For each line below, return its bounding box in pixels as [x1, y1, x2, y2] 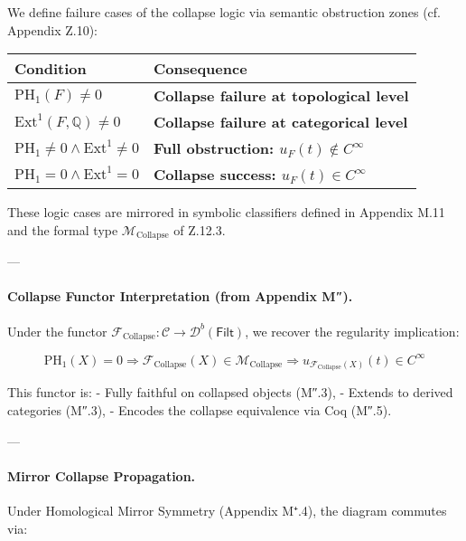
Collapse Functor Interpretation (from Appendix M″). [7, 287, 353, 306]
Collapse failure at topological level [153, 85, 409, 107]
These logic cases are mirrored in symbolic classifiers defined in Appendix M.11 [7, 203, 445, 222]
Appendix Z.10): [7, 20, 98, 39]
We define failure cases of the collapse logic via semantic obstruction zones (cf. [7, 3, 441, 21]
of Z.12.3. [173, 220, 226, 239]
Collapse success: [153, 164, 276, 185]
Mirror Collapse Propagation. [7, 466, 196, 485]
